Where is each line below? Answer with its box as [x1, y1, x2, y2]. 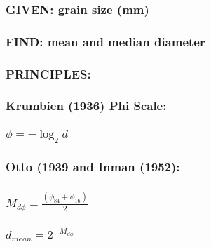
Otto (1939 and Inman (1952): [6, 158, 180, 175]
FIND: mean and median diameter [6, 32, 205, 50]
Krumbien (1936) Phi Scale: [6, 97, 167, 114]
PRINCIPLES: [6, 65, 91, 82]
